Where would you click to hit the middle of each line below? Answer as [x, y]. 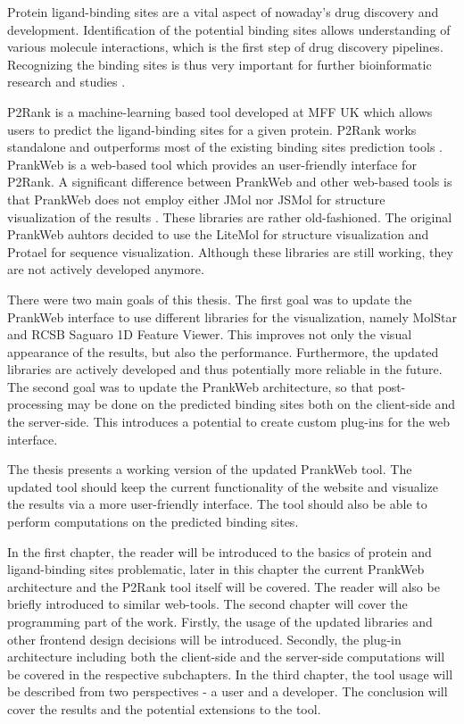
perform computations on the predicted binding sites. [153, 522]
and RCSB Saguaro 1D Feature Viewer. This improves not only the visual [210, 334]
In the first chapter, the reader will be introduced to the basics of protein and [220, 551]
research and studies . [66, 82]
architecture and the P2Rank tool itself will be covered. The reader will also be [224, 586]
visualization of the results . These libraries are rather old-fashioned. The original [230, 216]
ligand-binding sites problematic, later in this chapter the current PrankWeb [216, 569]
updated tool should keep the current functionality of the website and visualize [223, 486]
